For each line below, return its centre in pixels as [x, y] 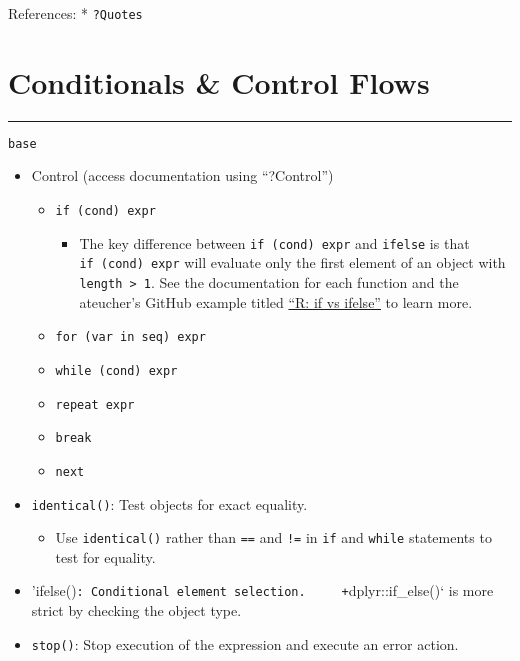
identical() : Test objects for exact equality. [169, 503]
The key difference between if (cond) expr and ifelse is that [274, 242]
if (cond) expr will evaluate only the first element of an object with [292, 262]
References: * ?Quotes [75, 13]
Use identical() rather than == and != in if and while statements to [273, 537]
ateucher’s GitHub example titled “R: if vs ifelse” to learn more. [276, 301]
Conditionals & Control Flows [219, 81]
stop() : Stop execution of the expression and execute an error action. [245, 643]
